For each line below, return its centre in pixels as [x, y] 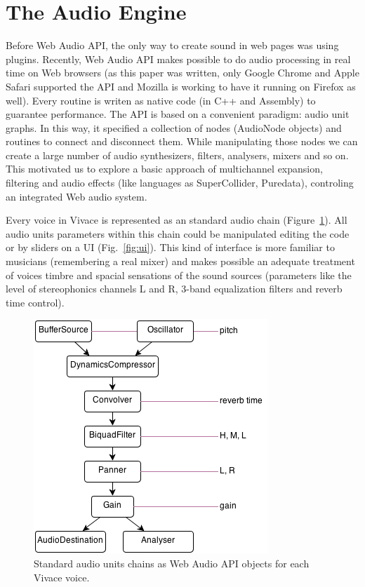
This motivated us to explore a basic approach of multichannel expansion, [164, 169]
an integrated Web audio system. [77, 196]
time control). [35, 302]
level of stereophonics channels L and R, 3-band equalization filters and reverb [174, 289]
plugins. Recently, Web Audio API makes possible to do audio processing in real [178, 59]
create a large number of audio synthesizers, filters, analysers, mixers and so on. [177, 155]
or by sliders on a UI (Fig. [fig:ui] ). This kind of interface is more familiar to [170, 247]
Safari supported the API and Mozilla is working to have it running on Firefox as [181, 86]
